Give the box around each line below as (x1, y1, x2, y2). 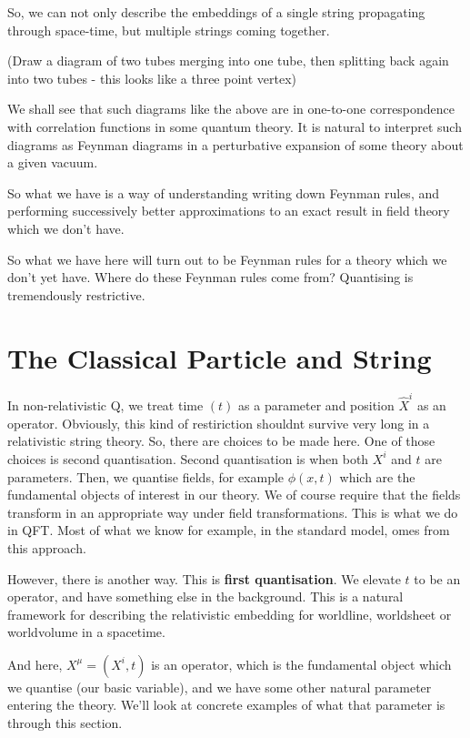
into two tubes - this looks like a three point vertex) (7, 68, 297, 87)
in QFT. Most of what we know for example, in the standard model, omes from (7, 521, 450, 540)
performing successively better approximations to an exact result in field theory (7, 201, 450, 220)
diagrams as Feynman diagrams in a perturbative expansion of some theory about (7, 135, 464, 154)
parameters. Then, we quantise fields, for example (7, 467, 285, 486)
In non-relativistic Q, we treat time (7, 396, 204, 415)
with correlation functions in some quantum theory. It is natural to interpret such (7, 116, 462, 136)
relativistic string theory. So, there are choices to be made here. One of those (7, 431, 435, 450)
